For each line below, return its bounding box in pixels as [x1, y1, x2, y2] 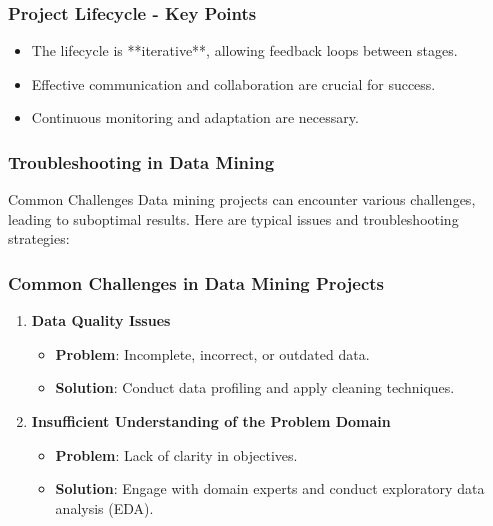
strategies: [8, 228, 70, 249]
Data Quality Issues [31, 310, 171, 331]
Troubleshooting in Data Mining [8, 149, 275, 174]
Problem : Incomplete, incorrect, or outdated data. [55, 343, 370, 364]
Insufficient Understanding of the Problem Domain [31, 411, 391, 431]
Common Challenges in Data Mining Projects [8, 270, 385, 295]
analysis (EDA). [55, 497, 154, 518]
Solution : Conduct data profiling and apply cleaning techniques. [55, 377, 455, 398]
